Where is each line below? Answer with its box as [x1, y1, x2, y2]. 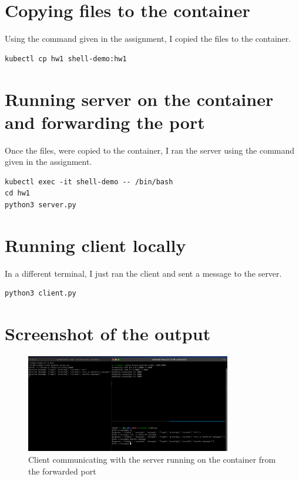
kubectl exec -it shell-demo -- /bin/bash [5, 177, 173, 186]
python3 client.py [5, 289, 76, 298]
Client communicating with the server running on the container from [28, 453, 276, 465]
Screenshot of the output [5, 321, 211, 346]
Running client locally [5, 233, 186, 257]
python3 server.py [5, 201, 76, 209]
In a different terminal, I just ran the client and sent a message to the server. [5, 267, 282, 279]
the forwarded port [28, 465, 96, 477]
